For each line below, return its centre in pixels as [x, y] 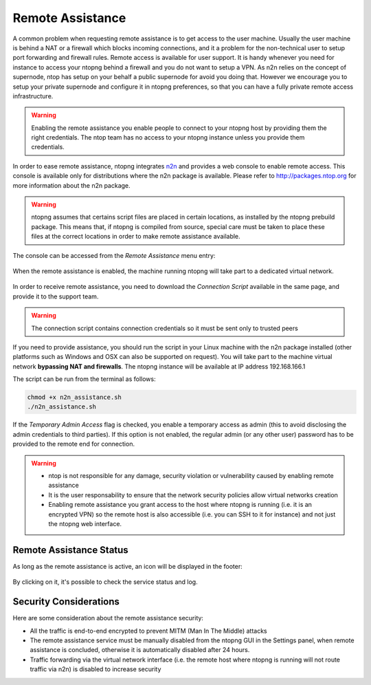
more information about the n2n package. [71, 185]
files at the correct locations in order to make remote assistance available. [136, 237]
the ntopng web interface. [85, 523]
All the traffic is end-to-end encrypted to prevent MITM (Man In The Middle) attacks [148, 631]
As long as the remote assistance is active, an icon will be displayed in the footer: [128, 566]
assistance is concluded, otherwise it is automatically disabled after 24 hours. [140, 650]
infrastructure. [33, 96]
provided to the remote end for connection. [74, 444]
